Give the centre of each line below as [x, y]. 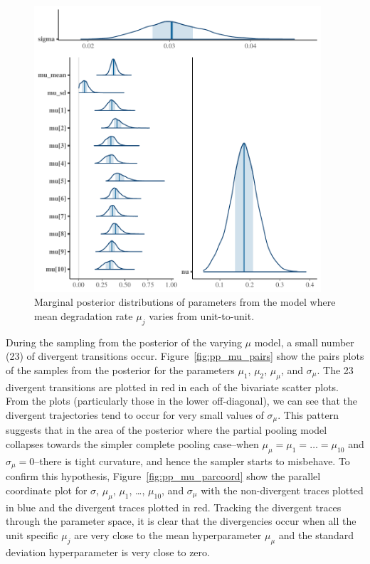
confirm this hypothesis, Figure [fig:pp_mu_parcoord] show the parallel [163, 476]
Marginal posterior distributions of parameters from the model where [185, 302]
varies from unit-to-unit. [202, 315]
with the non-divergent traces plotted [282, 490]
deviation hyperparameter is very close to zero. [108, 552]
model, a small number [304, 342]
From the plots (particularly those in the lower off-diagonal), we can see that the [182, 401]
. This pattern [308, 414]
